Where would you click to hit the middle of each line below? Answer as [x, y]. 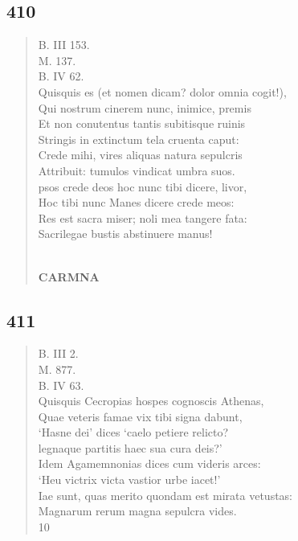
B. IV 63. [61, 385]
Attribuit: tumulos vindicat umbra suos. [137, 170]
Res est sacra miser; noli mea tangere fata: [143, 217]
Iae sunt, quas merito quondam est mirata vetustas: [165, 495]
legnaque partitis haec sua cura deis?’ [130, 447]
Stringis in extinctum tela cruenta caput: [139, 139]
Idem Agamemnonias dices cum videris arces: [149, 463]
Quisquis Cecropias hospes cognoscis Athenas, [151, 401]
